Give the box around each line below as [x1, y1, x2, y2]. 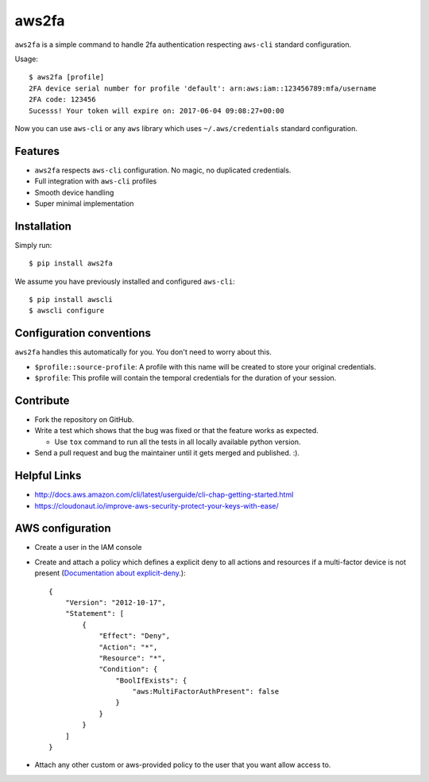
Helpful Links [14, 469, 82, 482]
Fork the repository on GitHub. [34, 415, 134, 424]
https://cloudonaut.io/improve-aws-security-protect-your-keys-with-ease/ [34, 501, 280, 510]
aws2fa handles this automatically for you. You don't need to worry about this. [14, 347, 272, 357]
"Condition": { [99, 664, 158, 674]
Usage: [14, 54, 39, 64]
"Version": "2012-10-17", [64, 598, 167, 607]
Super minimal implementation [34, 199, 134, 208]
